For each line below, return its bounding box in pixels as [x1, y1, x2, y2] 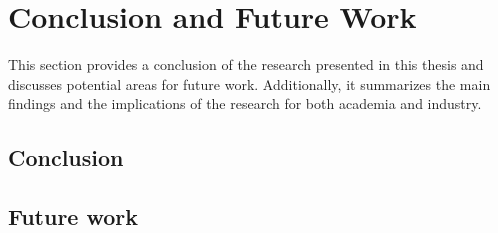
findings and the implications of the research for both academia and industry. [8, 93, 482, 114]
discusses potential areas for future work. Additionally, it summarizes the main [8, 73, 491, 94]
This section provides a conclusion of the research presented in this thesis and [8, 54, 484, 75]
